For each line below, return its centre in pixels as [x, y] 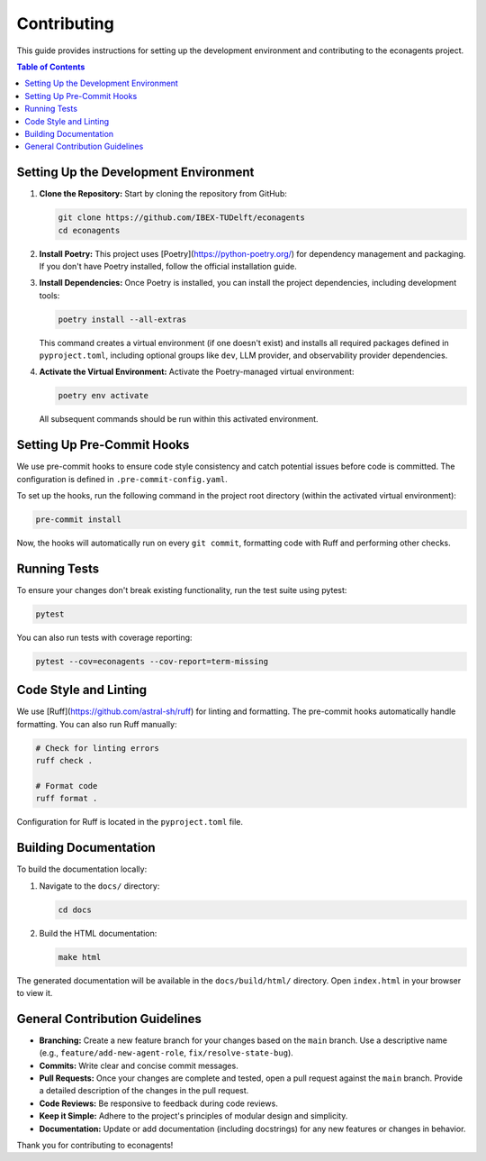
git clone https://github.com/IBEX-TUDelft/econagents [181, 218]
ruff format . [67, 799]
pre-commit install [78, 520]
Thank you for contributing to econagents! [95, 1146]
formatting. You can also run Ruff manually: [97, 724]
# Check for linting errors [97, 748]
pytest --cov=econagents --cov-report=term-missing [152, 661]
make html [80, 957]
